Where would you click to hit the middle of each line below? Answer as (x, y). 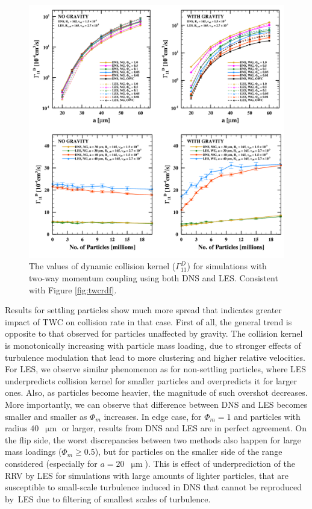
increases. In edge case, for (153, 416)
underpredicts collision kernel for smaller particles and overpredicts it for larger (151, 380)
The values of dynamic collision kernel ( (102, 266)
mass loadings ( (33, 451)
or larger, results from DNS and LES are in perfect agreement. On (184, 428)
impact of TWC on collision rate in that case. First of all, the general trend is (148, 321)
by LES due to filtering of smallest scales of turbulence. (108, 498)
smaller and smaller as (46, 416)
